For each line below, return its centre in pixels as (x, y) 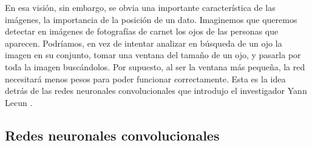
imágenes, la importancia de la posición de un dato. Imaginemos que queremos (151, 19)
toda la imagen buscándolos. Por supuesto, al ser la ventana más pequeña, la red (155, 66)
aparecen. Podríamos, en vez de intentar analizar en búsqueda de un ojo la (144, 43)
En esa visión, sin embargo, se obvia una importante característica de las (140, 7)
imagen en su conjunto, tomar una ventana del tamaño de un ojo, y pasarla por (153, 55)
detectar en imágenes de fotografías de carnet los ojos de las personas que (142, 31)
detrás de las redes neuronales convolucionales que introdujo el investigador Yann (156, 91)
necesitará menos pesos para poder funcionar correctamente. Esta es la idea (145, 78)
